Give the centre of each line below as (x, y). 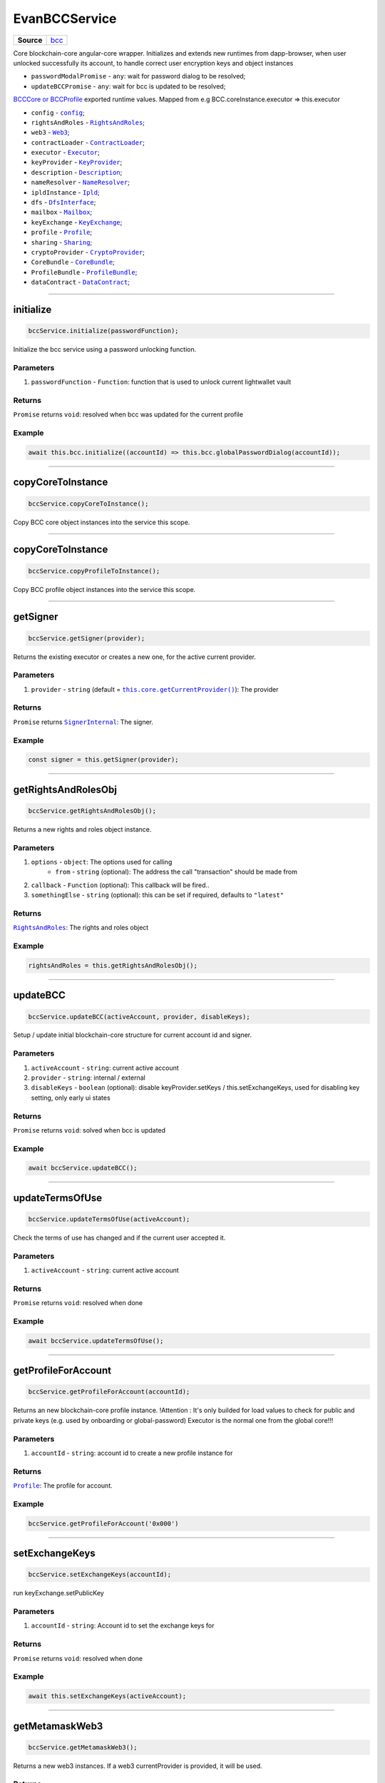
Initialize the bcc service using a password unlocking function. (105, 349)
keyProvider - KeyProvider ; (77, 162)
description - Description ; (77, 172)
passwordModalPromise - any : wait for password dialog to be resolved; (138, 76)
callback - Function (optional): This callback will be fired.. (120, 885)
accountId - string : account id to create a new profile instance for (132, 1453)
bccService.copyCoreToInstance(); (88, 504)
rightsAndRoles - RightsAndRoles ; (88, 122)
